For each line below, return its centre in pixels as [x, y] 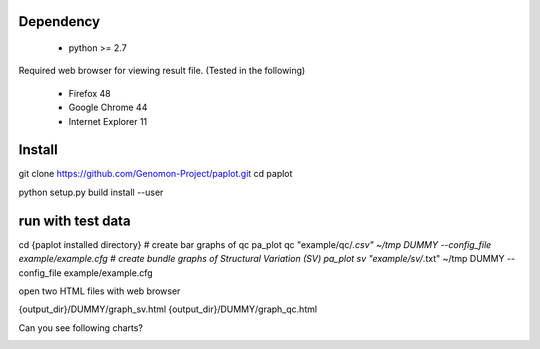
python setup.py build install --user [91, 192]
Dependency [59, 21]
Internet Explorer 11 [108, 121]
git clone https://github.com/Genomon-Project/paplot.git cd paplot [155, 174]
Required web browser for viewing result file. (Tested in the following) [162, 71]
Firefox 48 [89, 93]
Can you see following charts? [81, 327]
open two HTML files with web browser [99, 291]
